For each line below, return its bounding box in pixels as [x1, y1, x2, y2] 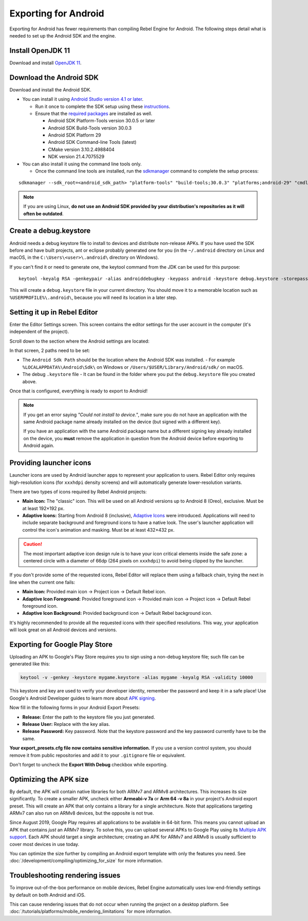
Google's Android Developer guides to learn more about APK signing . [9, 695, 156, 701]
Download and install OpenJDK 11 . [9, 60, 82, 66]
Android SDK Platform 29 [48, 132, 101, 138]
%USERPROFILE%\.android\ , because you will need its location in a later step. [9, 294, 177, 300]
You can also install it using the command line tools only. [22, 161, 142, 167]
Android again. [23, 442, 54, 449]
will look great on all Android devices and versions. [9, 627, 118, 633]
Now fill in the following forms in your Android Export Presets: [9, 704, 140, 711]
